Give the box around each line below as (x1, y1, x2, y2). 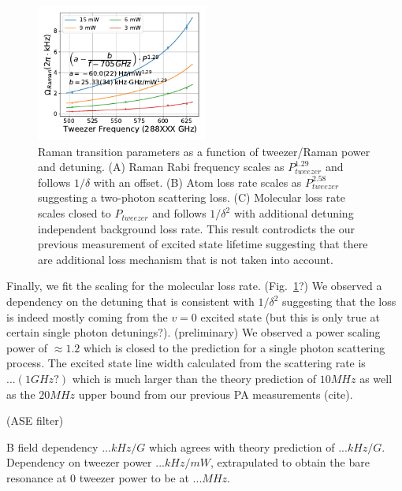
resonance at (6, 469, 67, 485)
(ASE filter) (6, 412, 64, 429)
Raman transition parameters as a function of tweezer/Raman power (38, 143, 370, 159)
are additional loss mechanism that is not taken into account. (38, 251, 333, 267)
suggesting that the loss (282, 293, 396, 310)
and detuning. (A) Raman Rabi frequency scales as (38, 158, 285, 175)
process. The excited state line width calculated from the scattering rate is (6, 355, 366, 371)
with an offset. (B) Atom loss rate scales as (93, 173, 302, 190)
